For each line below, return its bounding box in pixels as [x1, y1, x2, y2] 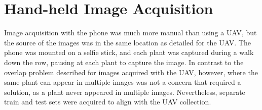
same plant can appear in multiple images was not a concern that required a [4, 77, 241, 87]
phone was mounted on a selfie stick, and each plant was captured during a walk [4, 47, 254, 58]
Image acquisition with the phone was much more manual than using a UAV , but [4, 27, 257, 38]
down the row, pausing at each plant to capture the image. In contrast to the [4, 57, 244, 67]
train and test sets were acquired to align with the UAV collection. [4, 96, 211, 107]
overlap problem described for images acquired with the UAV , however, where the [4, 67, 258, 77]
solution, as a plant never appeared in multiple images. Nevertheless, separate [4, 86, 245, 97]
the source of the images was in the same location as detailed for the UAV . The [4, 37, 251, 47]
